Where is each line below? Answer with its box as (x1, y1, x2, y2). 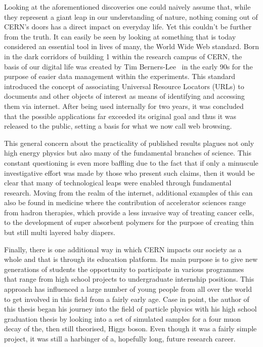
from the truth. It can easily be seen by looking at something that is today (4, 31, 236, 42)
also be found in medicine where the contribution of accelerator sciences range (4, 197, 246, 208)
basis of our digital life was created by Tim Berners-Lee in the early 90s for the (4, 61, 253, 71)
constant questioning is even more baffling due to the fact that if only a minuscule (4, 157, 258, 168)
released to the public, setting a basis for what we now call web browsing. (4, 121, 232, 131)
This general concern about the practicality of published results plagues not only (4, 137, 254, 148)
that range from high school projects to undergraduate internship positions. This (4, 274, 254, 284)
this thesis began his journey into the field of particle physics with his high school (4, 303, 257, 314)
